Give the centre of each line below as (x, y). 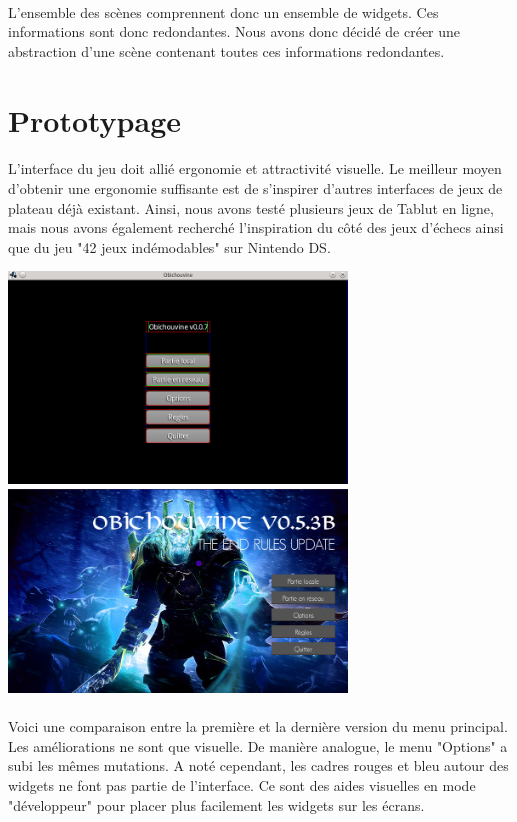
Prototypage (95, 119)
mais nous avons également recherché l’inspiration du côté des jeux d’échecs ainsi (256, 227)
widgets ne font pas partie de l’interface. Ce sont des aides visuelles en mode (242, 784)
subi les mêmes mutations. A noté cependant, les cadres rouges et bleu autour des (258, 765)
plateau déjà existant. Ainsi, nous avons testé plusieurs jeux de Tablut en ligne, (251, 207)
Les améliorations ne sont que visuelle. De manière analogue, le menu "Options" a (258, 745)
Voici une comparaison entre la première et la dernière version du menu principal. (258, 726)
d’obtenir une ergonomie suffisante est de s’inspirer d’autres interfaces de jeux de (255, 187)
